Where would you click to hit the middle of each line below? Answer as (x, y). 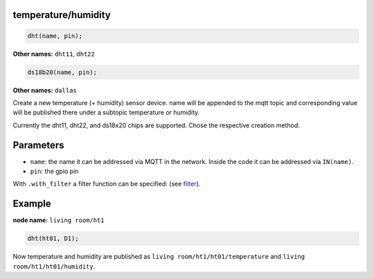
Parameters (38, 145)
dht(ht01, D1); (53, 238)
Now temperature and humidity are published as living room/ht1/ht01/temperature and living (159, 257)
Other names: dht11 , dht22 (54, 54)
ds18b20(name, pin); (62, 72)
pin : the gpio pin (54, 171)
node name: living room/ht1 (59, 220)
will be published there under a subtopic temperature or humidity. (106, 112)
